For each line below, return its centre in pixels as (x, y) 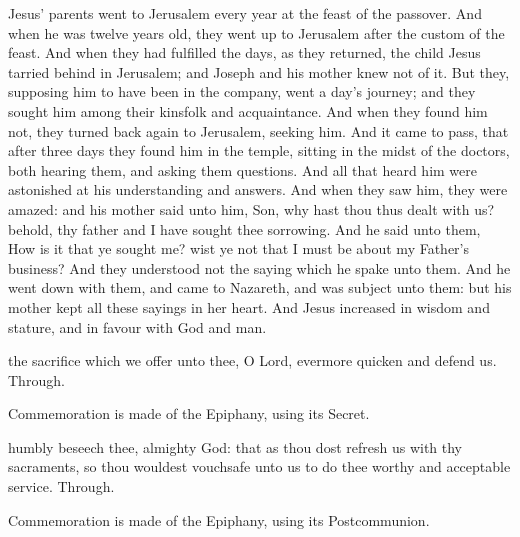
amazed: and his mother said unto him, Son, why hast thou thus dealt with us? (251, 208)
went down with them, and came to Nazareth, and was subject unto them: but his (260, 287)
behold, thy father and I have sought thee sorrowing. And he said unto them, (244, 228)
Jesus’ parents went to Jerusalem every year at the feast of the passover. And (245, 13)
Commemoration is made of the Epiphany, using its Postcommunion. (219, 519)
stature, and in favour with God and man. (137, 326)
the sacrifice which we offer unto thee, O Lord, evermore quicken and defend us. (252, 360)
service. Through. (61, 486)
